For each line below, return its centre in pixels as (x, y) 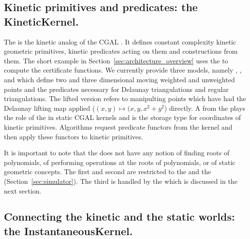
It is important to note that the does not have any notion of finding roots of (117, 153)
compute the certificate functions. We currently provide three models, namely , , (123, 70)
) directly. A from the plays (205, 108)
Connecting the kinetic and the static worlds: (119, 217)
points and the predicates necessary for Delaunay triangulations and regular (116, 89)
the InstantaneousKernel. (68, 231)
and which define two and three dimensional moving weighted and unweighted (119, 79)
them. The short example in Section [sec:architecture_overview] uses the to (116, 60)
